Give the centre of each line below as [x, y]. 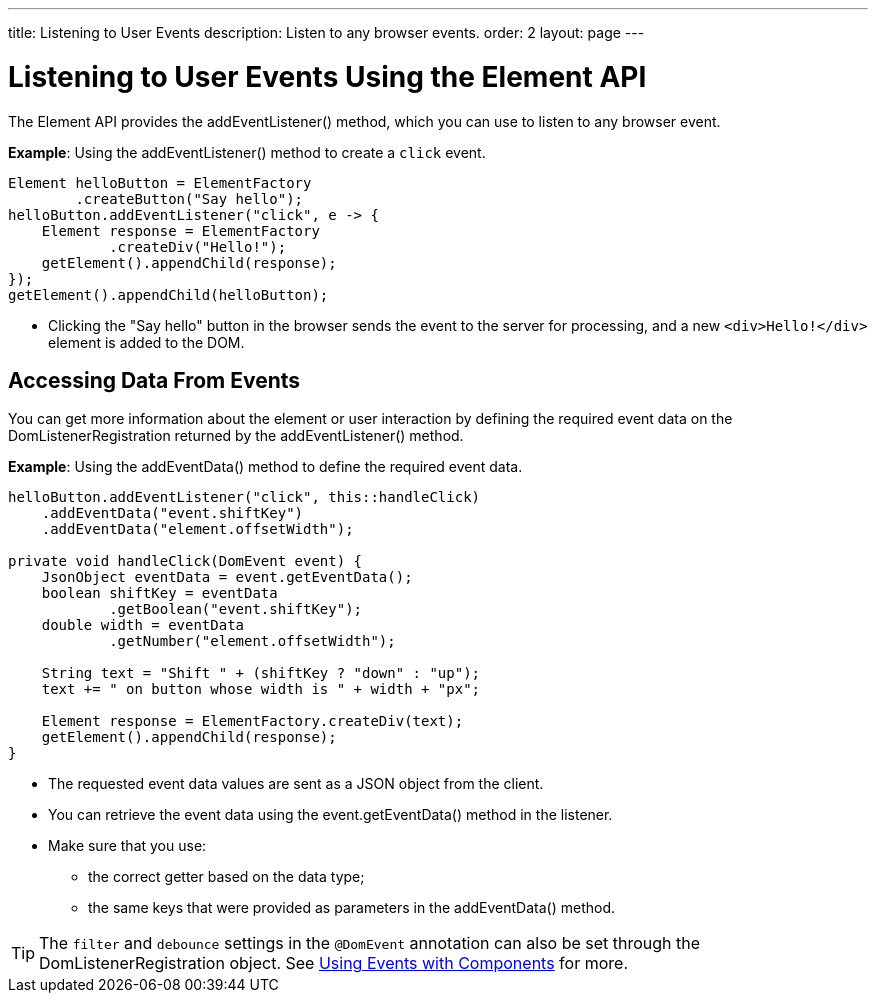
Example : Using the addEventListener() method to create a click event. [247, 152]
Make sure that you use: [127, 846]
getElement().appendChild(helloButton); [168, 294]
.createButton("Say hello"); [189, 198]
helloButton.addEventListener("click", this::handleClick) [244, 497]
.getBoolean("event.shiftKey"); [236, 609]
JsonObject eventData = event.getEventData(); [227, 577]
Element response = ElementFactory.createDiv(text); [252, 721]
